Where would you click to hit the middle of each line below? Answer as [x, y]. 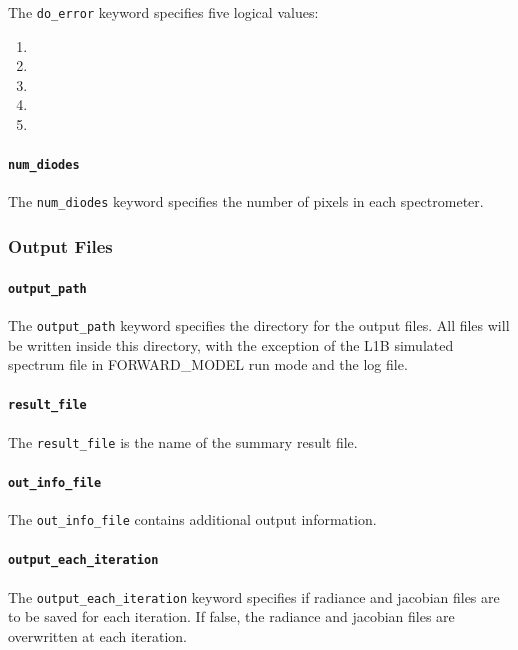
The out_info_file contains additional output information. [192, 519]
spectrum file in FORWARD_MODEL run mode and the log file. [208, 364]
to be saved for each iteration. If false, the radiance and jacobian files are [231, 616]
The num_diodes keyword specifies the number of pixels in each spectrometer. [246, 201]
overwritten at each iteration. [98, 635]
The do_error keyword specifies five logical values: [163, 12]
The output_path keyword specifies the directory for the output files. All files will [259, 324]
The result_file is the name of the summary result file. [183, 441]
